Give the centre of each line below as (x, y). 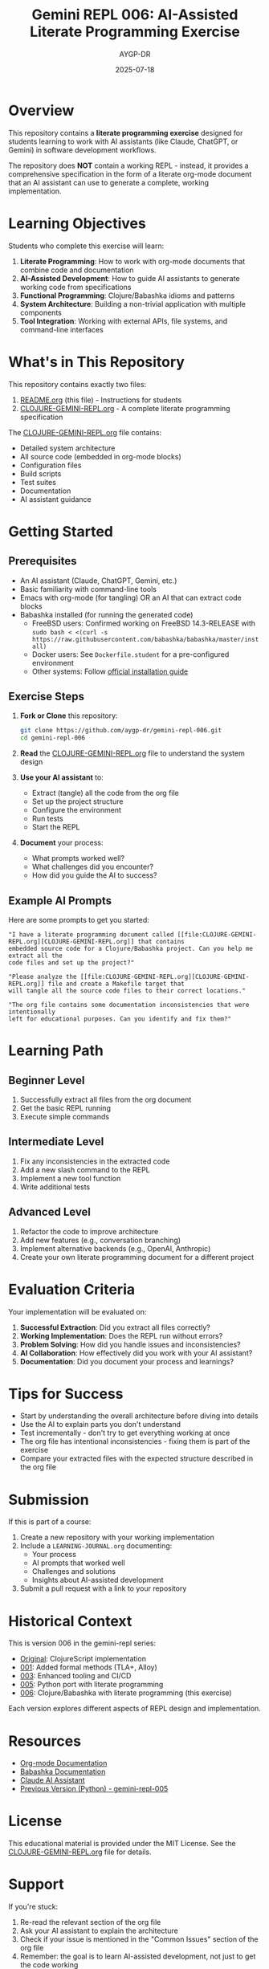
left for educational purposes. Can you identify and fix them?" (120, 1019)
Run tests (47, 819)
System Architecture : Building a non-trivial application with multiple (133, 304)
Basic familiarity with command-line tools (88, 589)
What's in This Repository (96, 362)
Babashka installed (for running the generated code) (106, 614)
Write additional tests (55, 1187)
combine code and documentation (77, 270)
